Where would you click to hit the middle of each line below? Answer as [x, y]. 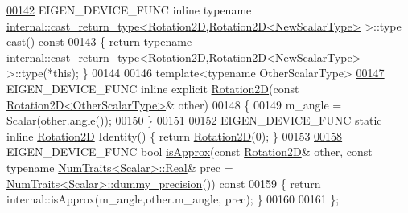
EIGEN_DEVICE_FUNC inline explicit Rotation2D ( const [153, 88]
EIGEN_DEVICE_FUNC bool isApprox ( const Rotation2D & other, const [190, 152]
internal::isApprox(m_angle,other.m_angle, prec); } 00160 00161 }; [173, 199]
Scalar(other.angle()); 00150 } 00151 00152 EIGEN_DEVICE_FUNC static [194, 120]
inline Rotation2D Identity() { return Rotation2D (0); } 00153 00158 [175, 135]
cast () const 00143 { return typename [99, 41]
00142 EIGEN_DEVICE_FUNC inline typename [129, 10]
